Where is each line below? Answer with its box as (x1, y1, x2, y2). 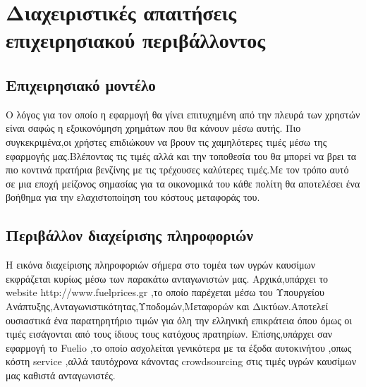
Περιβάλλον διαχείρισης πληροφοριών (6, 224, 253, 246)
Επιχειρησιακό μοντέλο (6, 73, 156, 95)
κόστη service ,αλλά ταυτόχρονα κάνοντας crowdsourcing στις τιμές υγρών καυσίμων (6, 354, 356, 369)
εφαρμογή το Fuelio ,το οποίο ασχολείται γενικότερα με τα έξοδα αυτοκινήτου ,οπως (6, 340, 352, 355)
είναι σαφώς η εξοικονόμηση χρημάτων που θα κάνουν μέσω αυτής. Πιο (6, 121, 301, 135)
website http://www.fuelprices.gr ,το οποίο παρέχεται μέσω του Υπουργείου (6, 285, 324, 300)
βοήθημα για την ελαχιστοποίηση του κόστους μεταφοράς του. (6, 190, 260, 204)
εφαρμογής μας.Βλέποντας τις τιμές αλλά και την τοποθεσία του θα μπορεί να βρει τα (6, 148, 357, 163)
